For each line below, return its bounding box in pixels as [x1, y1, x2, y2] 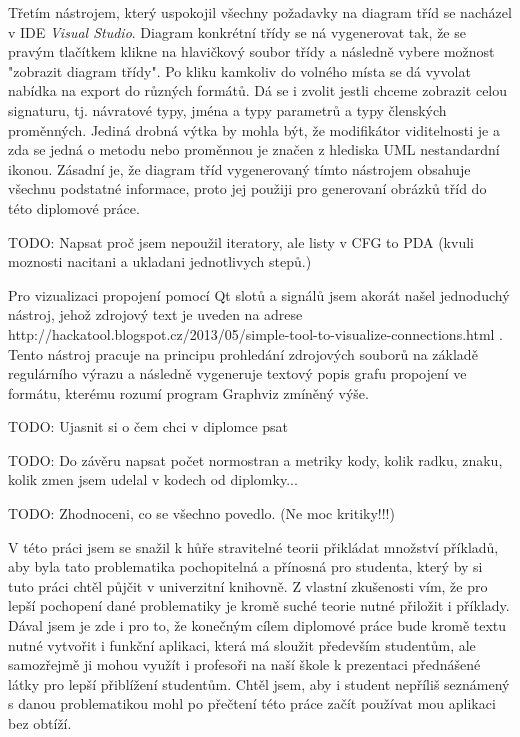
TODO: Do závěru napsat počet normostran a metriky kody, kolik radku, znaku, [8, 449, 503, 470]
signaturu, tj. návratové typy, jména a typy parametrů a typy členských [8, 99, 447, 120]
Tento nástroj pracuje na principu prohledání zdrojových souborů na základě [8, 343, 478, 364]
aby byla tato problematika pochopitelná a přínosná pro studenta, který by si [8, 556, 483, 577]
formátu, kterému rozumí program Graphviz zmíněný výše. [8, 382, 369, 403]
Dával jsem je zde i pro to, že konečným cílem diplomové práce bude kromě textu [8, 615, 507, 636]
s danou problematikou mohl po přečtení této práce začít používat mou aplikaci [8, 693, 496, 714]
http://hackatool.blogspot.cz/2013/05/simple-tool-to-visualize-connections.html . [8, 323, 503, 344]
